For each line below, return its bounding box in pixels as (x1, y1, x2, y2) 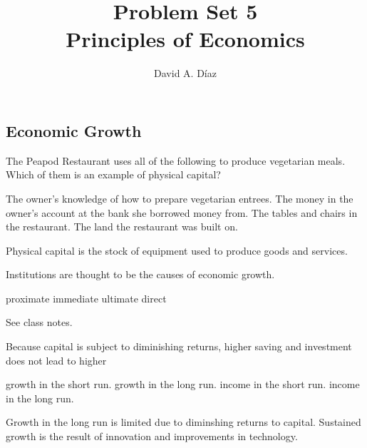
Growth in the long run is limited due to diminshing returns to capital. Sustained (6, 414, 361, 429)
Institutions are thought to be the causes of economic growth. (6, 267, 275, 282)
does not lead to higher (6, 352, 107, 367)
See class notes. (6, 315, 73, 330)
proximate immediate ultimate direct (6, 290, 167, 305)
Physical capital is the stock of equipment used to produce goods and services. (6, 243, 348, 258)
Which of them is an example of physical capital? (6, 167, 221, 182)
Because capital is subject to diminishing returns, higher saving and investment (6, 339, 352, 354)
